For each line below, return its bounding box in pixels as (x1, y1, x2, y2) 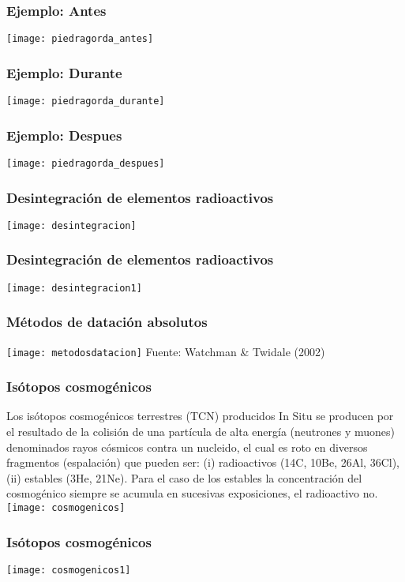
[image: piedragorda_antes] (6, 33, 154, 45)
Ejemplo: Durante (6, 62, 122, 82)
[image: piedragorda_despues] (6, 157, 165, 169)
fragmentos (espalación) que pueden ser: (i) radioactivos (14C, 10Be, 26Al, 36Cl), (6, 454, 399, 471)
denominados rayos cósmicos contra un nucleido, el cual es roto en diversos (6, 438, 368, 455)
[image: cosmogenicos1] (6, 564, 131, 576)
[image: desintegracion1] (6, 282, 142, 294)
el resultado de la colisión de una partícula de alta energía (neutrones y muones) (6, 423, 396, 440)
